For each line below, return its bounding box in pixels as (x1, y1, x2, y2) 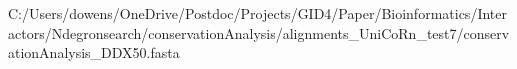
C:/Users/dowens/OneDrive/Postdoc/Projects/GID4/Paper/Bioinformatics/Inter (8, 3, 507, 23)
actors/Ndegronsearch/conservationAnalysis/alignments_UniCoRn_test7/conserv (8, 22, 510, 43)
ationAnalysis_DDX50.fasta (8, 42, 180, 63)
